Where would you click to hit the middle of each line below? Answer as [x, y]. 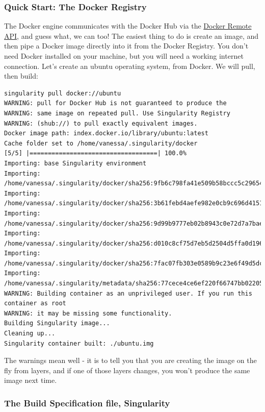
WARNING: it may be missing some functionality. [88, 313]
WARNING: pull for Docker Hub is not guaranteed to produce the [115, 103]
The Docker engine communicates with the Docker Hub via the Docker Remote [128, 26]
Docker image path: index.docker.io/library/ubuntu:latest [106, 134]
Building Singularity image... [57, 323]
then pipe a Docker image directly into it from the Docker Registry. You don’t [126, 46]
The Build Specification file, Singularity [87, 403]
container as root [35, 304]
